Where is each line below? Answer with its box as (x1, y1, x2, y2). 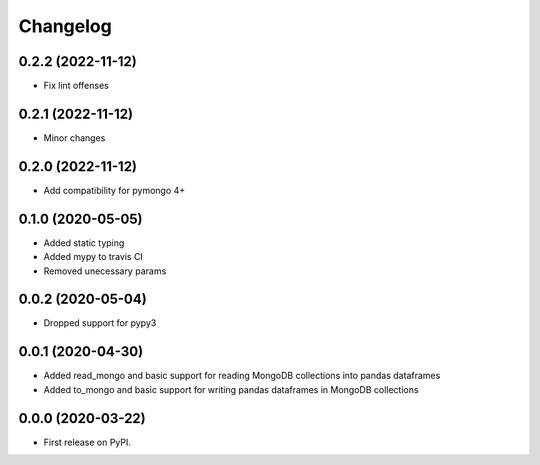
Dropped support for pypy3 (43, 317, 157, 329)
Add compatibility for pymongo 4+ (43, 184, 186, 196)
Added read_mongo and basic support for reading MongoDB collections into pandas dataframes (43, 370, 441, 382)
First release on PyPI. (43, 436, 132, 448)
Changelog (18, 15, 112, 37)
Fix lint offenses (43, 80, 109, 92)
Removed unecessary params (43, 265, 167, 277)
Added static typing (43, 236, 125, 249)
